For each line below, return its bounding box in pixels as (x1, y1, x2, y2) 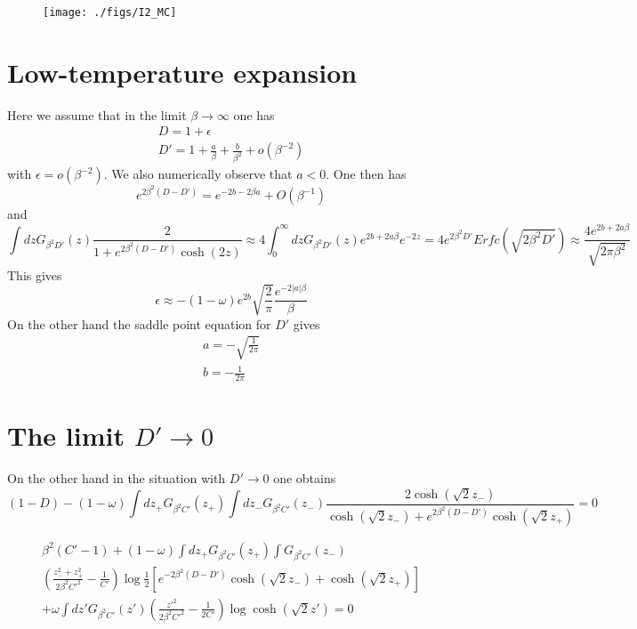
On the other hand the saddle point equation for (7, 314, 271, 333)
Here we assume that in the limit (7, 105, 187, 124)
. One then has (326, 165, 407, 183)
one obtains (273, 469, 336, 488)
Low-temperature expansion (7, 53, 358, 90)
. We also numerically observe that (103, 165, 293, 183)
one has (233, 105, 275, 124)
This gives (7, 265, 62, 284)
